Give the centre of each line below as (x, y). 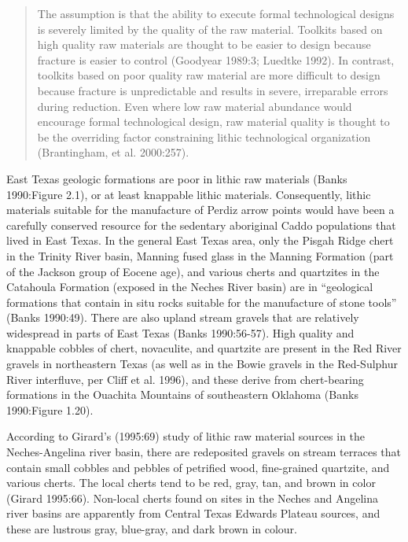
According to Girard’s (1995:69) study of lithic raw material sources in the (186, 436)
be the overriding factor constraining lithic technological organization (204, 136)
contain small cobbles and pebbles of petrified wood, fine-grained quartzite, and (198, 467)
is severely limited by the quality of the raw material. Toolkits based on (210, 29)
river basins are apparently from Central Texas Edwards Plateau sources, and (193, 513)
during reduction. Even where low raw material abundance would (195, 106)
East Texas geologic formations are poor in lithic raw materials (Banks (177, 178)
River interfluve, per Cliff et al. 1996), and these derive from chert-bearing (185, 379)
